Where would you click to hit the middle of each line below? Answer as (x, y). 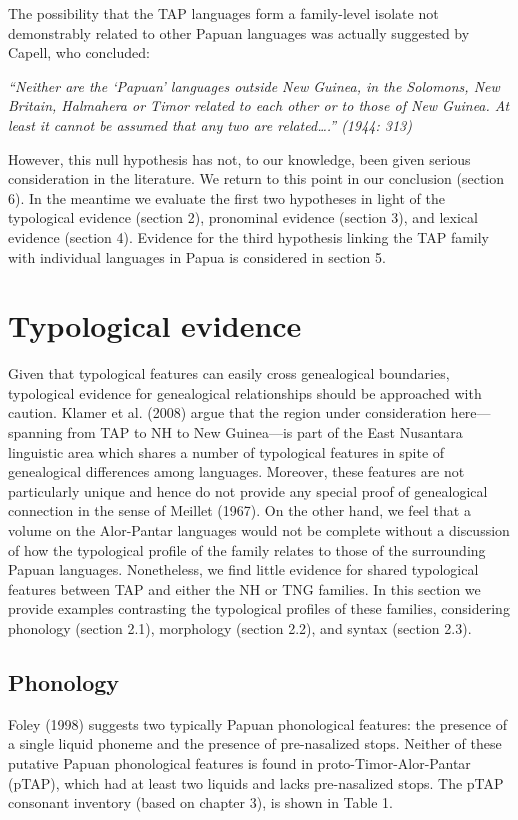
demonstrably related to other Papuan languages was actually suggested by (239, 32)
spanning (35, 432)
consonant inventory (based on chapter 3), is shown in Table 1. (200, 802)
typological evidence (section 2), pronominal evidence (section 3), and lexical (243, 217)
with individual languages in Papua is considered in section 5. (197, 256)
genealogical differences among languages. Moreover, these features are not (236, 471)
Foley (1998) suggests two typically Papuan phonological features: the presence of (258, 723)
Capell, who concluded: (79, 52)
